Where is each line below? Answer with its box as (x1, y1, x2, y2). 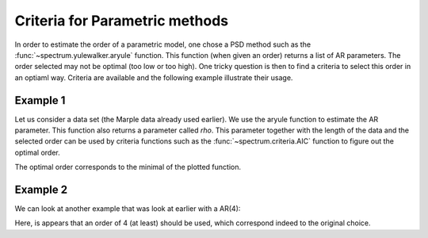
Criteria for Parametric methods (14, 12, 229, 29)
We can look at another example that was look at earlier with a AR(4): (14, 204, 241, 213)
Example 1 (14, 94, 66, 107)
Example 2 (14, 183, 67, 196)
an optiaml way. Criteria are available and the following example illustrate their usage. (14, 72, 293, 83)
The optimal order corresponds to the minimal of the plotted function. (14, 163, 242, 172)
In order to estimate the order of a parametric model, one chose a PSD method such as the (14, 40, 311, 49)
